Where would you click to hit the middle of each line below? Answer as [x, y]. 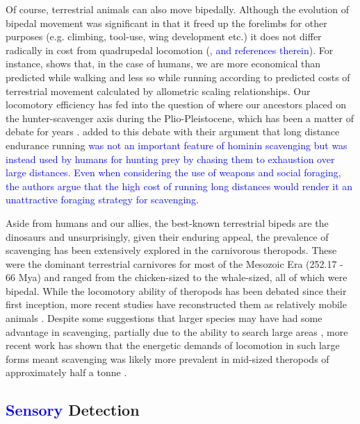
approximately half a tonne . [66, 372]
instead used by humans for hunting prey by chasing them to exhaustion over [170, 159]
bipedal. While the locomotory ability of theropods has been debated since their [176, 290]
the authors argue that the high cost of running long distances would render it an [179, 186]
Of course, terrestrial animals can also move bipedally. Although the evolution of [177, 9]
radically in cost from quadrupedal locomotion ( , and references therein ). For [170, 50]
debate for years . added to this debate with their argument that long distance [173, 132]
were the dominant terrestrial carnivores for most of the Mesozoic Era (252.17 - [174, 263]
